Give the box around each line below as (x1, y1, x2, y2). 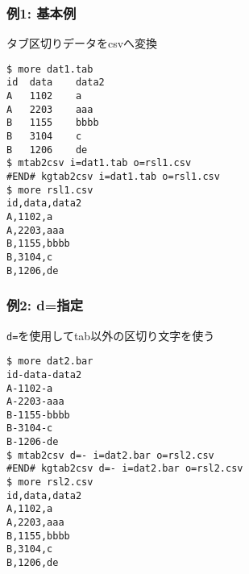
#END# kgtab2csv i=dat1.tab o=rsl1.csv (6, 171, 220, 183)
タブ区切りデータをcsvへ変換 (6, 35, 158, 52)
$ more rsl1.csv (6, 184, 93, 196)
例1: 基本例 (6, 2, 77, 23)
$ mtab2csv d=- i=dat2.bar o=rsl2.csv (6, 449, 214, 461)
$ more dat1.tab (6, 63, 93, 75)
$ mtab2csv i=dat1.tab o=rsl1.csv (6, 157, 192, 169)
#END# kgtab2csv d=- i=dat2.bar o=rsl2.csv (6, 463, 243, 475)
